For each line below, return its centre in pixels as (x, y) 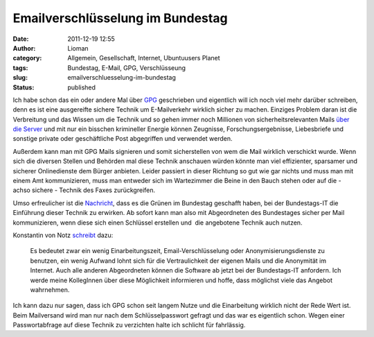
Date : (21, 39)
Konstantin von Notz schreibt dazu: (63, 235)
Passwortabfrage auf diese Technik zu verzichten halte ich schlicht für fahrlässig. (129, 325)
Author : (24, 48)
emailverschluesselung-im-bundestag (122, 78)
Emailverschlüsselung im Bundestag (120, 18)
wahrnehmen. (50, 290)
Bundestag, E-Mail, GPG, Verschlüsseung (127, 68)
